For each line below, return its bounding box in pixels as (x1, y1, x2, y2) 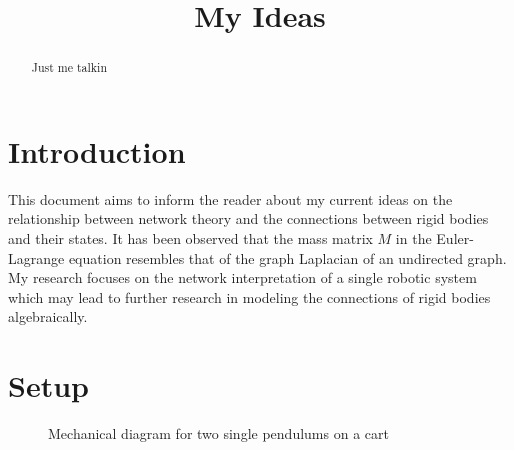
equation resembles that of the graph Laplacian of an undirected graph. (68, 247, 507, 268)
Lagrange (8, 247, 65, 268)
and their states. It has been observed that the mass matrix (8, 227, 373, 248)
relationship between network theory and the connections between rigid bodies (8, 208, 489, 229)
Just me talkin (31, 59, 108, 76)
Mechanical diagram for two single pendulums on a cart (48, 423, 389, 444)
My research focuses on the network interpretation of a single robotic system (8, 267, 477, 288)
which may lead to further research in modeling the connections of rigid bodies (8, 286, 491, 307)
